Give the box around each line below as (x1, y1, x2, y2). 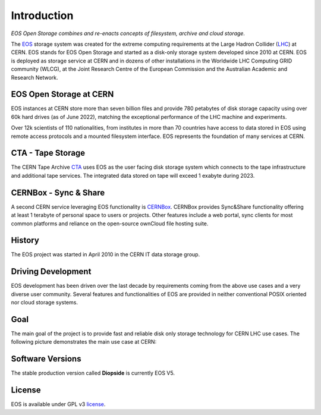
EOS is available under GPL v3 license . (11, 401, 106, 408)
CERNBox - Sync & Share (11, 187, 105, 197)
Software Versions (11, 354, 81, 364)
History (11, 235, 40, 246)
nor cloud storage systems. (11, 299, 78, 306)
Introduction (11, 9, 74, 22)
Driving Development (11, 266, 92, 276)
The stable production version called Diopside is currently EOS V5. (11, 369, 175, 377)
